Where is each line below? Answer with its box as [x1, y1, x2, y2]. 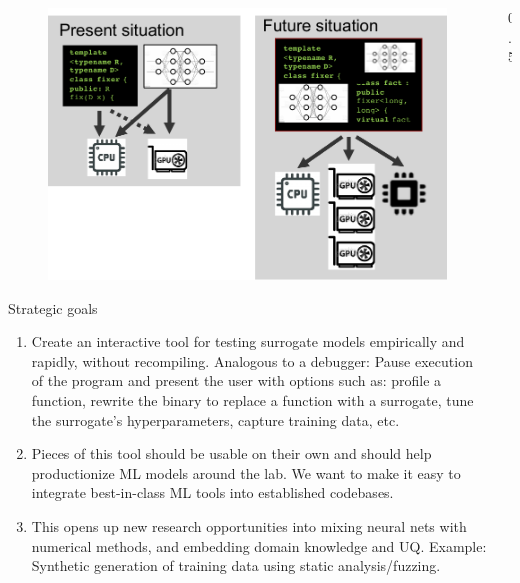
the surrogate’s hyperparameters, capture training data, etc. [31, 409, 400, 430]
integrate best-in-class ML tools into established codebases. [31, 482, 394, 503]
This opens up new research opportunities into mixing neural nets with [31, 516, 467, 537]
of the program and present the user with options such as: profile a [31, 370, 442, 391]
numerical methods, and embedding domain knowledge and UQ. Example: [31, 535, 487, 556]
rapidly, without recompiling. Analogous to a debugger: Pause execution [31, 350, 473, 371]
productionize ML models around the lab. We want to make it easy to [31, 462, 461, 483]
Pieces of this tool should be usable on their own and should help [31, 443, 432, 464]
